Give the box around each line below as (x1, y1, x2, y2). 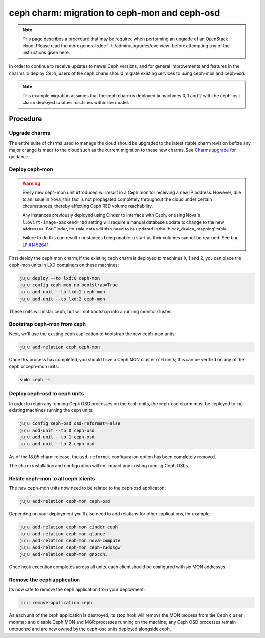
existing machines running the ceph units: (9, 408, 94, 413)
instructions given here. (22, 50, 70, 55)
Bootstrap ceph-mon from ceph (9, 321, 86, 328)
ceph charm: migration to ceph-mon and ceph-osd (9, 7, 220, 18)
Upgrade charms (9, 130, 50, 137)
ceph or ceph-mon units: (9, 363, 59, 370)
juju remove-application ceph (19, 600, 92, 605)
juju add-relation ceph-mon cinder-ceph (19, 524, 118, 530)
